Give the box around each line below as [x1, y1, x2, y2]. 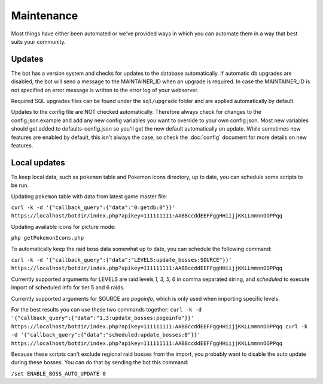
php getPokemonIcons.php [11, 234, 84, 241]
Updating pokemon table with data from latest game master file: [11, 192, 167, 200]
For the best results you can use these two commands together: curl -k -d [11, 306, 202, 313]
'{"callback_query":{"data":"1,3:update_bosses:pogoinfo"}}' [11, 315, 194, 322]
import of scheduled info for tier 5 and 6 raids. [11, 284, 125, 291]
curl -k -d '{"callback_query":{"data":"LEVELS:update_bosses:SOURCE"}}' [11, 256, 233, 263]
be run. [11, 182, 29, 189]
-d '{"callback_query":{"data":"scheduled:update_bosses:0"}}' [11, 331, 200, 338]
